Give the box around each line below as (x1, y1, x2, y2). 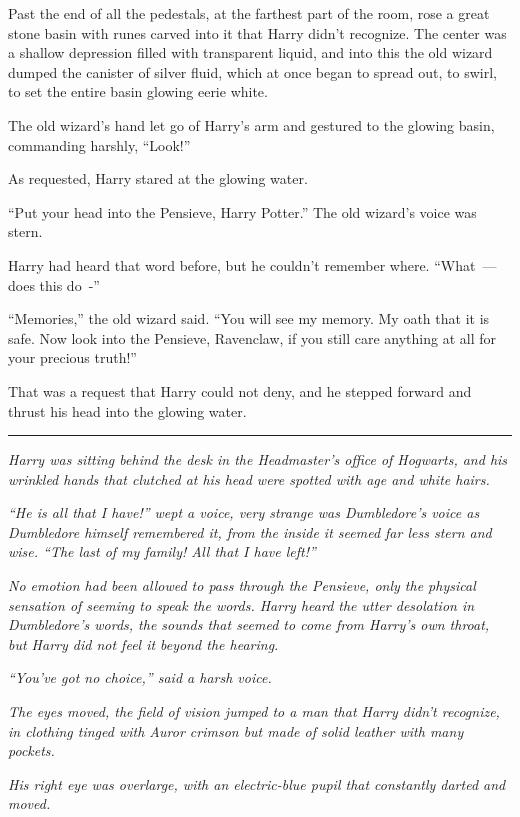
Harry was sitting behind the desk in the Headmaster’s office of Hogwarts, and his (8, 449, 508, 470)
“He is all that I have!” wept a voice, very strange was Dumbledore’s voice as (8, 502, 480, 523)
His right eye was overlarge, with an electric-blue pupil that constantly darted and (8, 773, 506, 794)
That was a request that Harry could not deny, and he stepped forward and (8, 380, 472, 401)
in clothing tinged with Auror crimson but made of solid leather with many (8, 720, 464, 741)
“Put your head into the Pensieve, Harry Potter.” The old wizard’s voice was (8, 201, 477, 222)
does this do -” (8, 274, 100, 295)
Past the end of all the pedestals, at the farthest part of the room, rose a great (8, 3, 490, 23)
